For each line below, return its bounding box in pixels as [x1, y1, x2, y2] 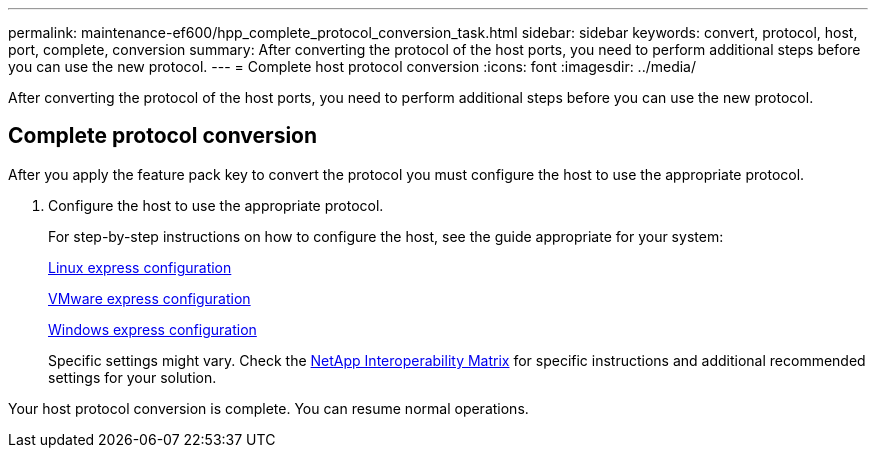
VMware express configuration [48, 289, 251, 307]
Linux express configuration [48, 258, 232, 276]
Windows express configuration [48, 320, 257, 338]
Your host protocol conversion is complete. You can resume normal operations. [8, 399, 529, 417]
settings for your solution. [48, 368, 217, 386]
